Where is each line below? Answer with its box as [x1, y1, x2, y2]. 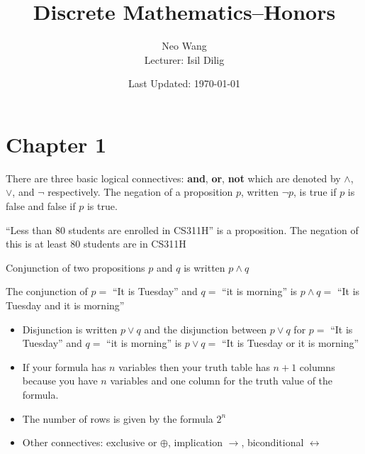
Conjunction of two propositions [6, 260, 145, 275]
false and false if [6, 199, 76, 214]
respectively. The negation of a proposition [47, 184, 233, 199]
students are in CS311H [83, 236, 186, 251]
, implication [167, 435, 223, 450]
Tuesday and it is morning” [6, 298, 125, 312]
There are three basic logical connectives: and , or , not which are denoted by [6, 170, 341, 185]
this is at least [6, 236, 67, 251]
